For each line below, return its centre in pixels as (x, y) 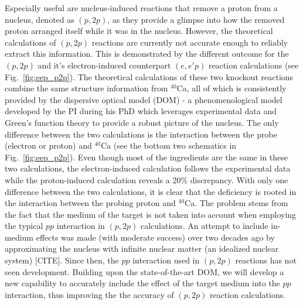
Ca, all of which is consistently (231, 88)
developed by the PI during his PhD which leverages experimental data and (141, 111)
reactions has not (266, 260)
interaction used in (166, 260)
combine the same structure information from (86, 88)
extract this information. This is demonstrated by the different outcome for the (147, 54)
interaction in (81, 226)
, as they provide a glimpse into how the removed (196, 19)
